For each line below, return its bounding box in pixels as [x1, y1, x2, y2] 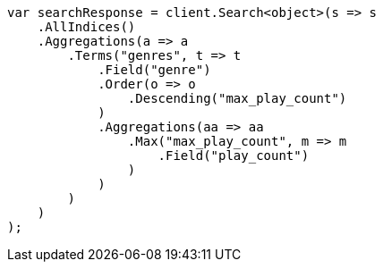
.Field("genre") [98, 63, 211, 77]
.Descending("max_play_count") [127, 91, 347, 105]
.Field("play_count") [157, 148, 310, 163]
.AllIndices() [37, 20, 136, 34]
